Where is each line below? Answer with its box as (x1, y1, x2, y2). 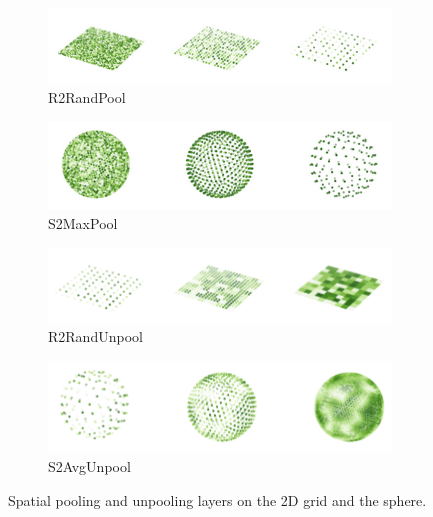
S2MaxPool (48, 213, 118, 234)
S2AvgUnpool (48, 456, 131, 477)
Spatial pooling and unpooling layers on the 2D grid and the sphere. (8, 489, 427, 510)
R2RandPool (48, 87, 126, 108)
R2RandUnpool (48, 326, 143, 347)
